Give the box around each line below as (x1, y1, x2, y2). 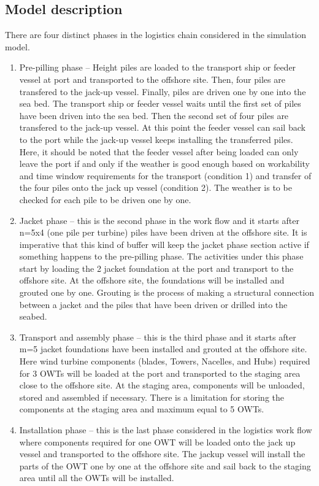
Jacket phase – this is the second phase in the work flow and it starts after (19, 214, 299, 226)
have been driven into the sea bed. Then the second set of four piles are (19, 109, 289, 121)
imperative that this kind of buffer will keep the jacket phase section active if (19, 237, 309, 250)
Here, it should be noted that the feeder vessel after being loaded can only (19, 145, 299, 158)
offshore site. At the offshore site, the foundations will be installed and (19, 274, 285, 287)
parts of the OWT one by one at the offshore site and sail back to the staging (19, 459, 311, 472)
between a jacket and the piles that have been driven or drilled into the (19, 298, 288, 310)
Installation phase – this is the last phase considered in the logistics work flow (19, 423, 312, 436)
